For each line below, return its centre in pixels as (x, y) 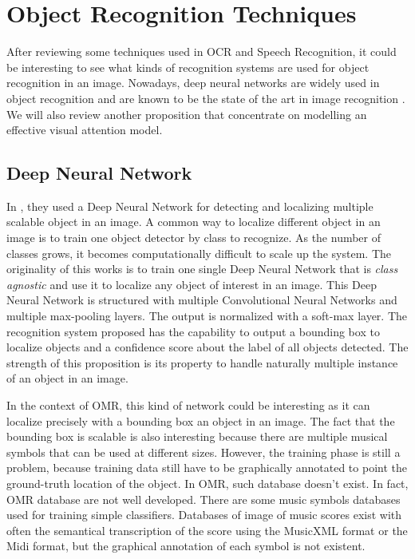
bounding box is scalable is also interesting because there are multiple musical (197, 436)
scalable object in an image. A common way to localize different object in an (194, 222)
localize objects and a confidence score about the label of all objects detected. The (207, 347)
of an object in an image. (67, 378)
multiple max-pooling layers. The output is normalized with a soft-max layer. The (207, 316)
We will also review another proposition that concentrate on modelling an (187, 114)
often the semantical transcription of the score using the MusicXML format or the (207, 530)
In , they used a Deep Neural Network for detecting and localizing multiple (190, 206)
